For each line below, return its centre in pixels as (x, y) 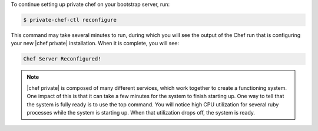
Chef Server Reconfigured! (62, 59)
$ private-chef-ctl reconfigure (70, 20)
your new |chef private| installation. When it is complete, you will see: (95, 43)
